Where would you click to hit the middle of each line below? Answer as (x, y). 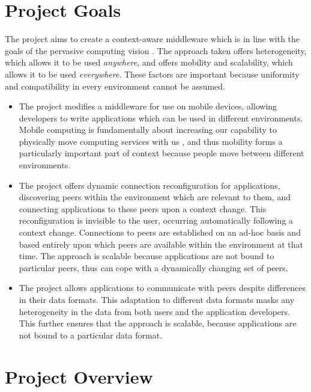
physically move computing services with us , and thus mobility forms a (151, 141)
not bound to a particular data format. (90, 335)
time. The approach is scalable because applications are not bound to (146, 256)
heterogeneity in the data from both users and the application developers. (154, 311)
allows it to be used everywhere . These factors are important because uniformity (152, 74)
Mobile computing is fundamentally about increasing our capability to (148, 130)
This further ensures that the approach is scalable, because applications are (158, 323)
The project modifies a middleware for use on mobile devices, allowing (148, 106)
